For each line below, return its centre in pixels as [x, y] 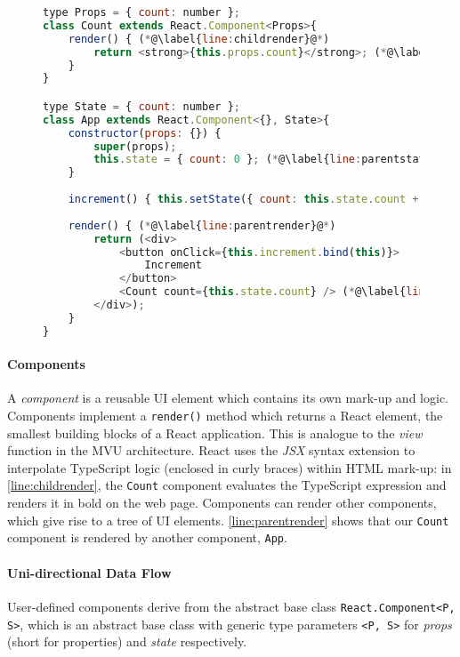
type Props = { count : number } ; [141, 12]
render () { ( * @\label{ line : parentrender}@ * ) [202, 225]
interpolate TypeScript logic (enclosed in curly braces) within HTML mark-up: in [230, 467]
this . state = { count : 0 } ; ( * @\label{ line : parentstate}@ [269, 160]
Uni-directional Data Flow [89, 572]
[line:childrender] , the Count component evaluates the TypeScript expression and [227, 485]
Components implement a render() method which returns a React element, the [225, 416]
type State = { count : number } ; [141, 106]
